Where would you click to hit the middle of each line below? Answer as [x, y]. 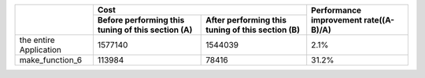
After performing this [246, 20]
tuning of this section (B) [253, 30]
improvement [336, 19]
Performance [336, 10]
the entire [37, 40]
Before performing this [141, 20]
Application [41, 50]
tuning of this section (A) [145, 30]
